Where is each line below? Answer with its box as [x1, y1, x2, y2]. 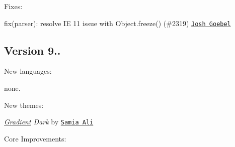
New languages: [4, 66, 52, 76]
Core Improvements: [4, 133, 66, 143]
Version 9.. [4, 42, 61, 58]
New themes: [4, 99, 44, 110]
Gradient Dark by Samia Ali [4, 116, 94, 127]
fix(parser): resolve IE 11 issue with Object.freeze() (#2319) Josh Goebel [4, 18, 231, 28]
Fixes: [4, 1, 23, 11]
